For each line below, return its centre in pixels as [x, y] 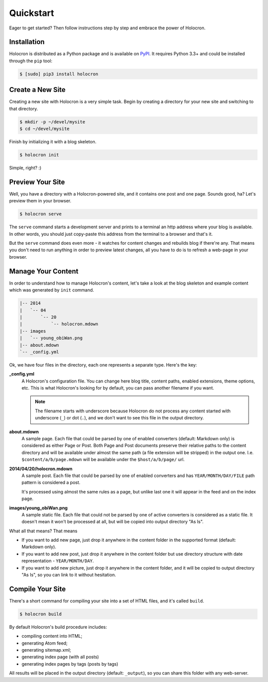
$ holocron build [41, 614]
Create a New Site [37, 90]
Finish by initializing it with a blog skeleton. [53, 142]
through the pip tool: [31, 61]
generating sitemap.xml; [46, 650]
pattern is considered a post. [51, 483]
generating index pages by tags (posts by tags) [70, 664]
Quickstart [32, 13]
